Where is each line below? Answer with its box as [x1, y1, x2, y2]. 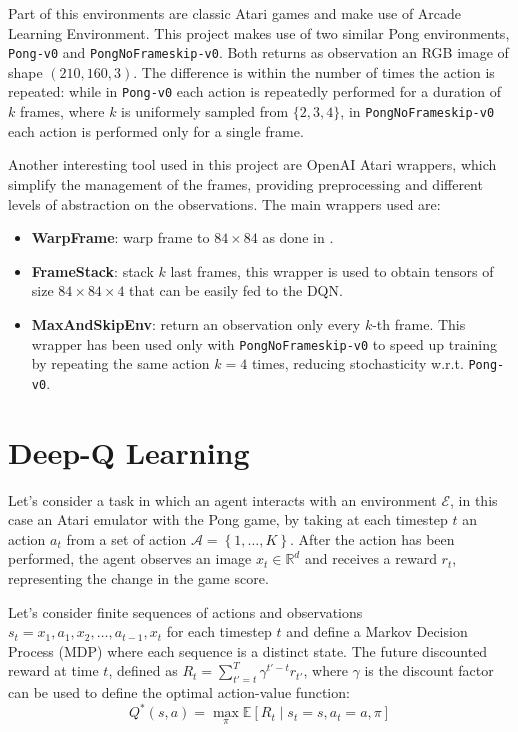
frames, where [19, 101, 105, 122]
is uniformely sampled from [121, 101, 289, 122]
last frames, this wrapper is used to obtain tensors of [170, 260, 494, 281]
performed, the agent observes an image [8, 548, 252, 569]
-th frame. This [372, 313, 466, 334]
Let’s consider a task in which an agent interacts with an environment [8, 489, 437, 510]
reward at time [8, 660, 99, 681]
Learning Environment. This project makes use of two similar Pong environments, [8, 22, 510, 43]
